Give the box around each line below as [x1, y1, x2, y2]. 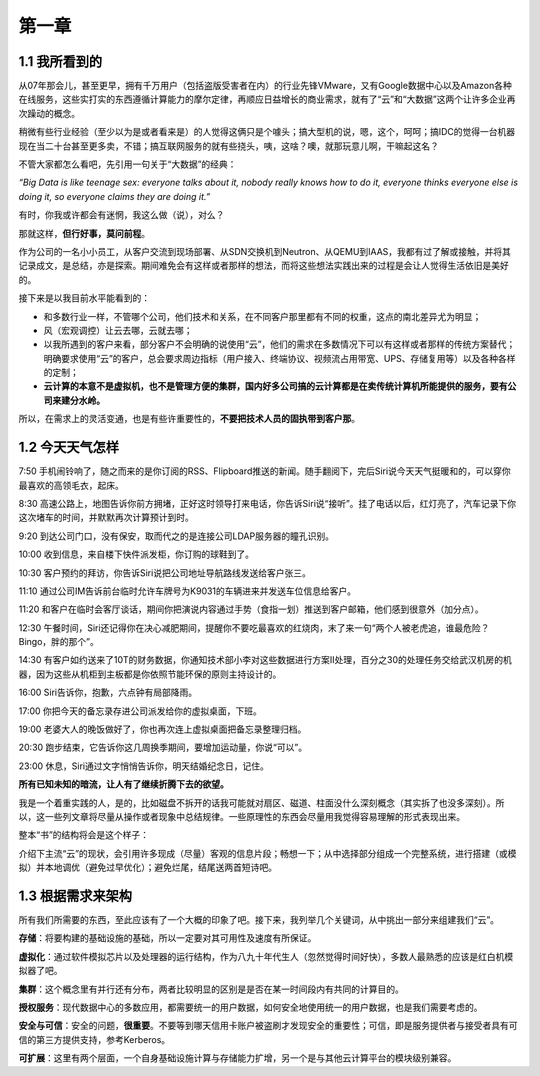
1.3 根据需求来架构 [18, 887, 133, 904]
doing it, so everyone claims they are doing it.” [18, 190, 211, 202]
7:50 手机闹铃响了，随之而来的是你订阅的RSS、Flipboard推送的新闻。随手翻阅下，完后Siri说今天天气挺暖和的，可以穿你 [18, 465, 511, 477]
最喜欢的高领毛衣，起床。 [18, 479, 124, 491]
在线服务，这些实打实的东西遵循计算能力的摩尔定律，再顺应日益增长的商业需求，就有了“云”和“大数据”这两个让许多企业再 [18, 93, 516, 105]
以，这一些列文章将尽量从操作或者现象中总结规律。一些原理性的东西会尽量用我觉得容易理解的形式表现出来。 [18, 810, 465, 822]
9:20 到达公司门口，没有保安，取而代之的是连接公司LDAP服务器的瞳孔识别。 [18, 530, 335, 542]
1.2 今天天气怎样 [18, 439, 120, 456]
